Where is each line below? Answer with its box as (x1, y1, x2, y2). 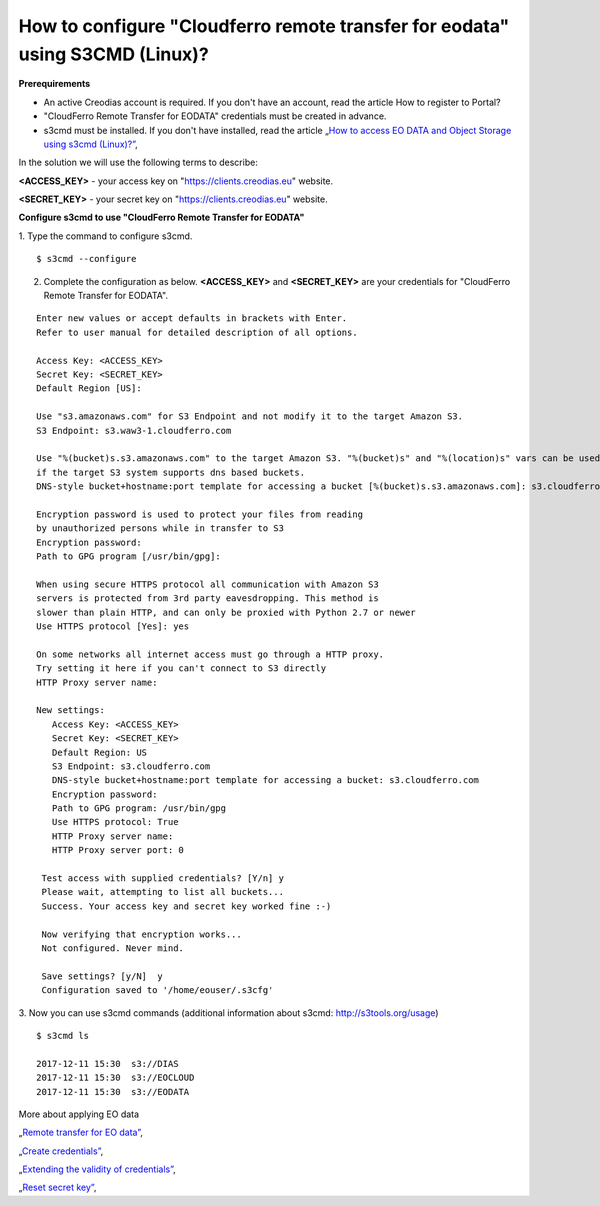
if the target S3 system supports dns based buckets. (36, 466, 305, 478)
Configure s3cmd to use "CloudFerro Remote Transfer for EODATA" (18, 211, 305, 224)
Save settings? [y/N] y (41, 970, 164, 982)
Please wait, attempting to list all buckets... (41, 886, 285, 898)
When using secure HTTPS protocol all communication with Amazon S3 (36, 578, 379, 590)
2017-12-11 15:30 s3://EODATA (36, 1086, 190, 1097)
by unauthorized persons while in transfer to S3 (36, 523, 285, 534)
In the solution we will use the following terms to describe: (18, 156, 259, 169)
